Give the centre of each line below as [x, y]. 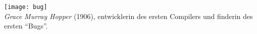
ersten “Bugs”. [26, 26]
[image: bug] [26, 7]
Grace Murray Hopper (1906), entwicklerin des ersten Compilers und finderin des [128, 16]
